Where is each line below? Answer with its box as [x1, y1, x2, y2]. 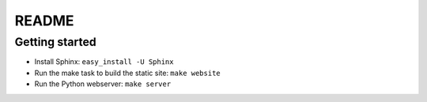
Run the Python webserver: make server [34, 79, 172, 89]
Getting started [14, 35, 96, 49]
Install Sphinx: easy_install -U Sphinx [34, 57, 174, 66]
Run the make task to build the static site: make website [34, 68, 221, 77]
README [14, 12, 74, 29]
